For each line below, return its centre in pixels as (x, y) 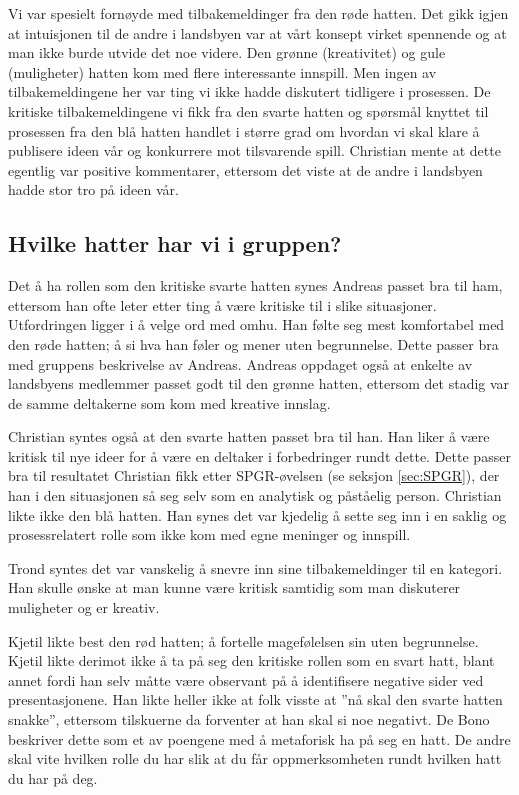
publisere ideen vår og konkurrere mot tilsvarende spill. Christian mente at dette (254, 150)
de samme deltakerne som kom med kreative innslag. (169, 402)
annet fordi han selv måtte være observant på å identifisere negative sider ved (246, 679)
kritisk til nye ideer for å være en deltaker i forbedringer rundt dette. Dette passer (259, 455)
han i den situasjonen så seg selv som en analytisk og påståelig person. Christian (255, 495)
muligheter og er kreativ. (84, 607)
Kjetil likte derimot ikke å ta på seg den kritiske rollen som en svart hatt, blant (251, 660)
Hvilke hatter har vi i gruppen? (175, 243)
